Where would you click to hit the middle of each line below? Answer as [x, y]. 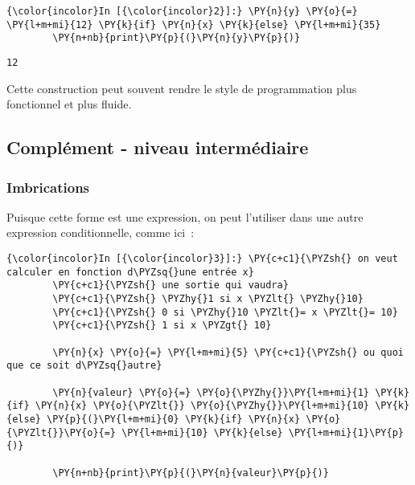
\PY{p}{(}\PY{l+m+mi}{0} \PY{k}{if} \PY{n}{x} [174, 419]
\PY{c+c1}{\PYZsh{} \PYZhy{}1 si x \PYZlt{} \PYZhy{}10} [208, 298]
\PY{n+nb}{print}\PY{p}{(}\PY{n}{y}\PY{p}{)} [177, 38]
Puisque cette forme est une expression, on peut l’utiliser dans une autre [185, 216]
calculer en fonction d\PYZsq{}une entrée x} [130, 272]
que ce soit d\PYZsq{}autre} [84, 366]
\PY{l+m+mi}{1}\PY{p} [346, 432]
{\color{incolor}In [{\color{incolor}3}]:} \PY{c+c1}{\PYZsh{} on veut [202, 259]
